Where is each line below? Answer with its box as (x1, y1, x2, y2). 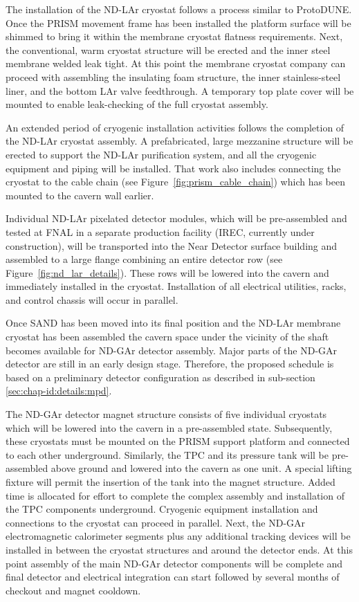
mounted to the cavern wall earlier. (6, 188, 154, 202)
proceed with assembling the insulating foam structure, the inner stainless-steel (6, 69, 341, 84)
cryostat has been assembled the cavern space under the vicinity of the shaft (6, 329, 329, 344)
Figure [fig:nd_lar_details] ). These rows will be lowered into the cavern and (6, 265, 329, 280)
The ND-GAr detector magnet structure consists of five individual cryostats (6, 407, 327, 421)
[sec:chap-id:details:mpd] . (6, 383, 112, 398)
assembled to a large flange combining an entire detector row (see (6, 252, 283, 266)
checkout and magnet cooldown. (6, 583, 141, 597)
